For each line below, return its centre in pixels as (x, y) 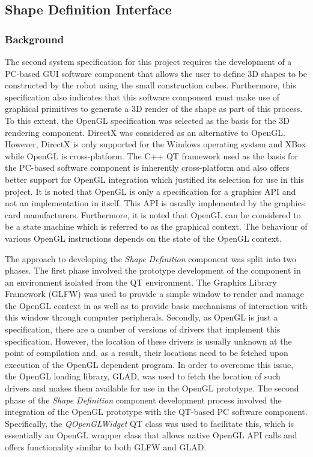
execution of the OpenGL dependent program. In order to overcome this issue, (149, 364)
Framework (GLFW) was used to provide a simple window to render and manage (155, 294)
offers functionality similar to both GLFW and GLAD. (106, 447)
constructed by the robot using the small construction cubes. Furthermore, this (150, 85)
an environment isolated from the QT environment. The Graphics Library (141, 282)
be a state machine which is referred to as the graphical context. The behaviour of (156, 226)
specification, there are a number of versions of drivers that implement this (143, 329)
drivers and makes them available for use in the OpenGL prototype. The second (152, 388)
